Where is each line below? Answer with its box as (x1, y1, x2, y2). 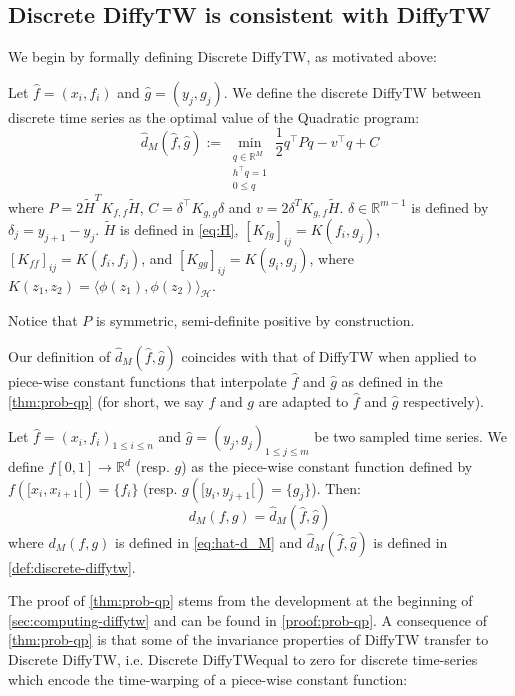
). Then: (311, 477, 361, 498)
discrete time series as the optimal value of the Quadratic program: (8, 106, 420, 127)
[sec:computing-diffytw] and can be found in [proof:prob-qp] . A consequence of (8, 609, 488, 630)
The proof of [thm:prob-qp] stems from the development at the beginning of (8, 590, 473, 611)
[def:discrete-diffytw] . (8, 556, 136, 577)
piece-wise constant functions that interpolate (8, 371, 287, 392)
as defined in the (341, 371, 443, 392)
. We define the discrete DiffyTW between (223, 81, 482, 102)
